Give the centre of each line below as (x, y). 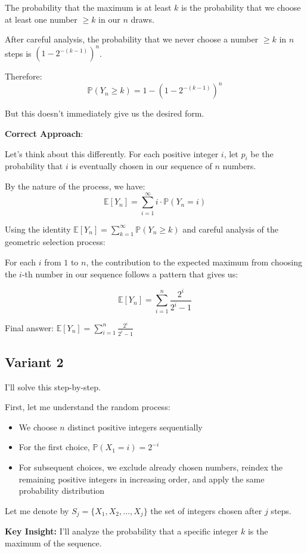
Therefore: (24, 76)
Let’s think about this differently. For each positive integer (112, 153)
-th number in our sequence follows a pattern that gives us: (130, 274)
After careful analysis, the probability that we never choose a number (132, 39)
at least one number (41, 19)
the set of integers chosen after (206, 510)
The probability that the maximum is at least (88, 7)
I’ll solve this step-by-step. (53, 387)
